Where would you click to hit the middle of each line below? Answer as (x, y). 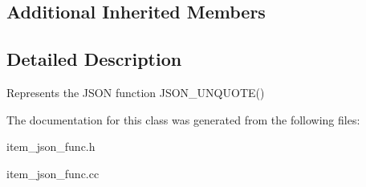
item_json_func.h (51, 146)
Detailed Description (94, 59)
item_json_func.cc (53, 173)
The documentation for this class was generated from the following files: (183, 119)
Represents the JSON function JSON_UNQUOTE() (136, 92)
